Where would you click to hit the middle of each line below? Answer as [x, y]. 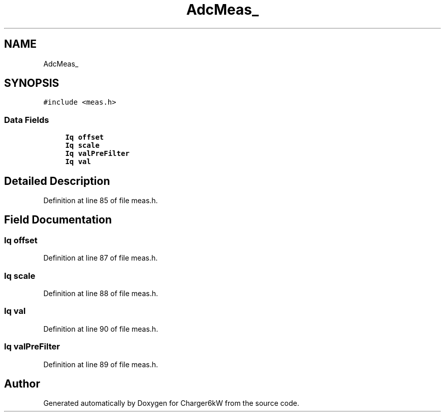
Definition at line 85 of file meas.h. [101, 201]
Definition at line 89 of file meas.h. [101, 364]
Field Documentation [58, 220]
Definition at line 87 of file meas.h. [101, 258]
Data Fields [27, 120]
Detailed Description [57, 181]
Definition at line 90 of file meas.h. [101, 329]
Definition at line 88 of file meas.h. [101, 293]
